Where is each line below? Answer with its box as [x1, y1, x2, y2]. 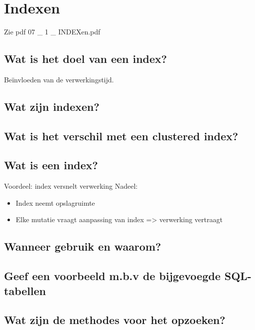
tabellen [4, 283, 46, 298]
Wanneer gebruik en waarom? [4, 239, 161, 254]
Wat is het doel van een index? [4, 51, 167, 66]
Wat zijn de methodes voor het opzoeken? [4, 312, 226, 328]
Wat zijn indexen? [4, 98, 100, 114]
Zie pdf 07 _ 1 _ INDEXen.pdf [4, 26, 101, 37]
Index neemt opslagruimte [15, 197, 95, 208]
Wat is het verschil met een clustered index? [4, 128, 239, 143]
